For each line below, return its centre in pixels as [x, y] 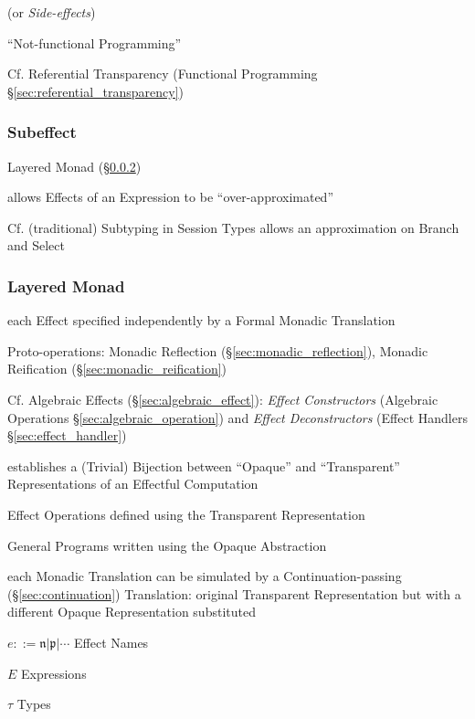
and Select [36, 245]
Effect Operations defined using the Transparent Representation [186, 514]
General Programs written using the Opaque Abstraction [167, 545]
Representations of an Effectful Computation [133, 484]
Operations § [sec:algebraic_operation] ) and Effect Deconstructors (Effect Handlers [237, 417]
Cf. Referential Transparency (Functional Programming [163, 74]
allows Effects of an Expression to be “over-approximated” [171, 197]
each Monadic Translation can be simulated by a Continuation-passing [205, 576]
